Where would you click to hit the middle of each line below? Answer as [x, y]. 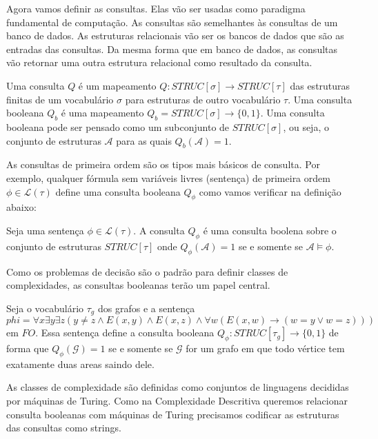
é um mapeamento [117, 85]
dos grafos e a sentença [146, 308]
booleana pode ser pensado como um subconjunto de [118, 126]
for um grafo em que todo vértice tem [265, 348]
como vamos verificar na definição [270, 191]
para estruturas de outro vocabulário [203, 99]
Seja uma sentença [45, 230]
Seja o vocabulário [45, 308]
